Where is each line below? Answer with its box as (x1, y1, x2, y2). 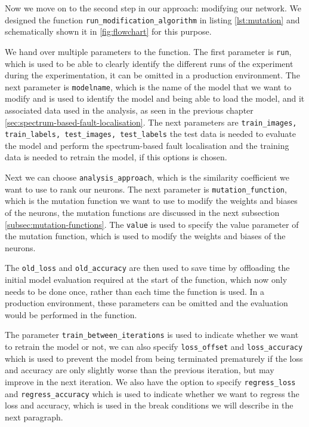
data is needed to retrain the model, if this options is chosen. (5, 151, 227, 163)
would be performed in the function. (5, 308, 137, 321)
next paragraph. (5, 410, 63, 423)
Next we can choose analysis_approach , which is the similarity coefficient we (5, 171, 289, 184)
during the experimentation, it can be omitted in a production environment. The (5, 69, 300, 81)
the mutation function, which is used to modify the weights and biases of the (5, 230, 286, 242)
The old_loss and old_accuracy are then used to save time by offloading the (5, 261, 290, 274)
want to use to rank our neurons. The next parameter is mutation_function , (5, 182, 287, 195)
